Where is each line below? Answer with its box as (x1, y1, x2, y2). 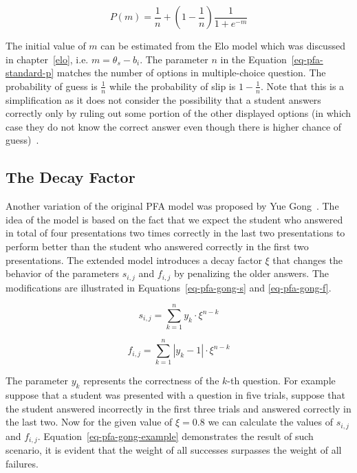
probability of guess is (6, 78, 98, 93)
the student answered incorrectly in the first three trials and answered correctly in (6, 401, 351, 415)
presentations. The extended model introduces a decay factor (6, 252, 262, 267)
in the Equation (220, 52, 287, 66)
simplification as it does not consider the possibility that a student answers (6, 92, 321, 107)
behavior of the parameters (6, 266, 120, 280)
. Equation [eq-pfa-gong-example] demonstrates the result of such (37, 428, 314, 443)
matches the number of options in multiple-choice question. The (56, 65, 326, 80)
